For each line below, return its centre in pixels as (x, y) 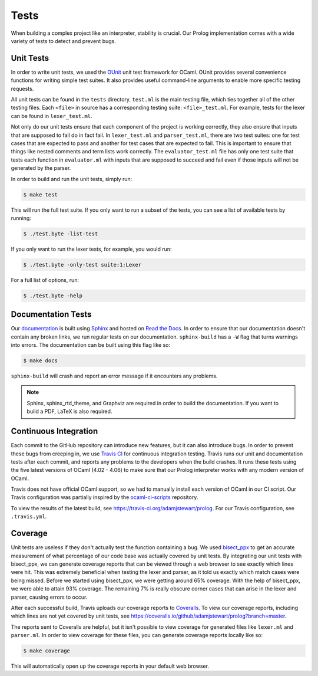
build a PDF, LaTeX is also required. (69, 411)
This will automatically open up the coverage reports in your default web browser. (110, 666)
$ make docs (41, 361)
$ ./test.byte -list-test (61, 234)
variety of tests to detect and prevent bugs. (63, 41)
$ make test (41, 194)
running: (21, 218)
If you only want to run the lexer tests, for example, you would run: (91, 249)
